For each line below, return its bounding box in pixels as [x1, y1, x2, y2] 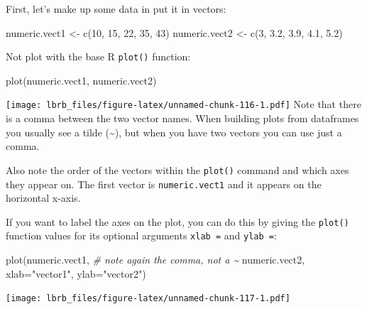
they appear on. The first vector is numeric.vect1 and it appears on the [6, 176, 322, 191]
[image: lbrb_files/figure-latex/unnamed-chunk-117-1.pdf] [6, 293, 290, 304]
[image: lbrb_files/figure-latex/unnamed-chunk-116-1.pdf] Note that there [6, 97, 361, 112]
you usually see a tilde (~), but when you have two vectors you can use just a [6, 124, 342, 139]
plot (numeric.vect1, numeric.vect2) [6, 72, 157, 87]
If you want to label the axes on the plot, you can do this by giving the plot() [6, 214, 349, 229]
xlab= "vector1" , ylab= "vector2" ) [6, 266, 146, 281]
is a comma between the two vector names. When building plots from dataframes [6, 111, 359, 126]
